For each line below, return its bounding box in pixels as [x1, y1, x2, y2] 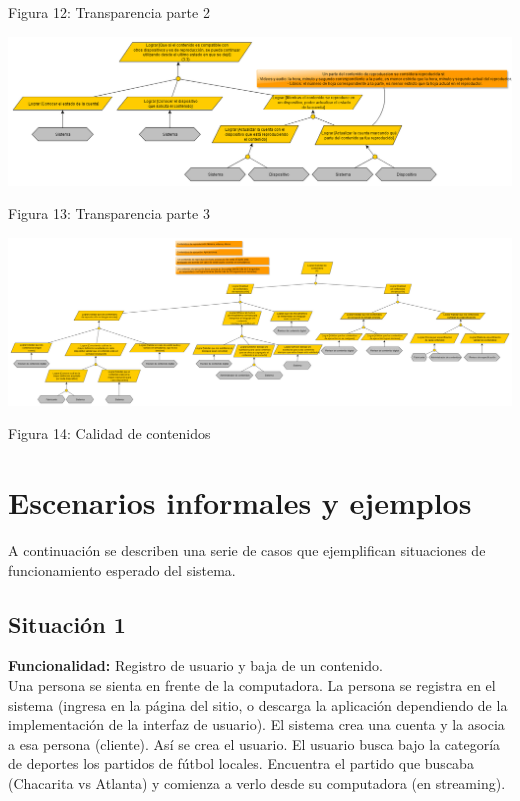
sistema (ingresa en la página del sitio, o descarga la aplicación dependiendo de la [8, 694, 508, 715]
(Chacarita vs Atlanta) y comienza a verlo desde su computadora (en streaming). [8, 773, 506, 793]
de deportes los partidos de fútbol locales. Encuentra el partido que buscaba [8, 753, 474, 774]
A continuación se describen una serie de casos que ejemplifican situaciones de [8, 540, 486, 561]
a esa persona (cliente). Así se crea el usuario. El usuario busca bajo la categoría [8, 733, 501, 754]
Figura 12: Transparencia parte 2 [8, 2, 210, 22]
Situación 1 [8, 608, 126, 639]
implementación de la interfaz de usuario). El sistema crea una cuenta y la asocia [8, 714, 505, 735]
